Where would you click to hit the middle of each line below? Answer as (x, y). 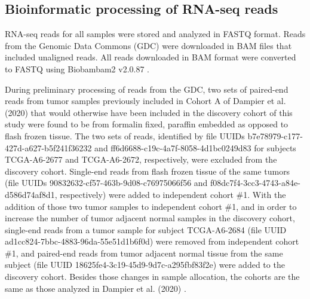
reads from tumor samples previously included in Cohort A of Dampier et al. (145, 101)
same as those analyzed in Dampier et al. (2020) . (96, 288)
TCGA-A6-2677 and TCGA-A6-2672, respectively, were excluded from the (141, 159)
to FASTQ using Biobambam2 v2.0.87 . (77, 68)
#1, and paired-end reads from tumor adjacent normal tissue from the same (144, 253)
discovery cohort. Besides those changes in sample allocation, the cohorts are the (152, 277)
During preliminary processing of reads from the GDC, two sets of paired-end (147, 89)
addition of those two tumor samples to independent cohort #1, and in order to (151, 206)
